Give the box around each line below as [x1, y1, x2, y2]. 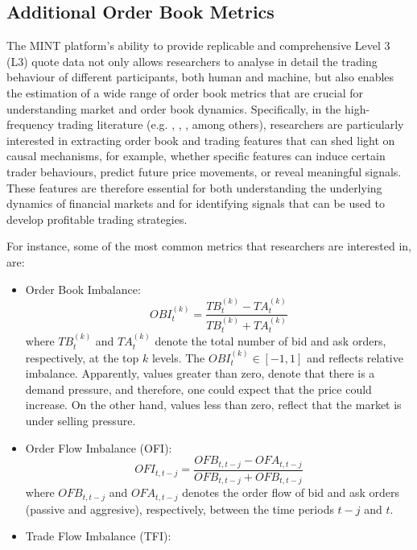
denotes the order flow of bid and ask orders [182, 484, 400, 501]
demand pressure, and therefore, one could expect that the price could [25, 380, 372, 397]
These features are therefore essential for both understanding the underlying [6, 179, 382, 196]
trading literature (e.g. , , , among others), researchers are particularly [57, 116, 404, 133]
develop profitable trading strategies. [6, 210, 188, 227]
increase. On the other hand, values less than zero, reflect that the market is [25, 396, 402, 413]
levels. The [151, 349, 205, 366]
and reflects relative [307, 349, 403, 366]
